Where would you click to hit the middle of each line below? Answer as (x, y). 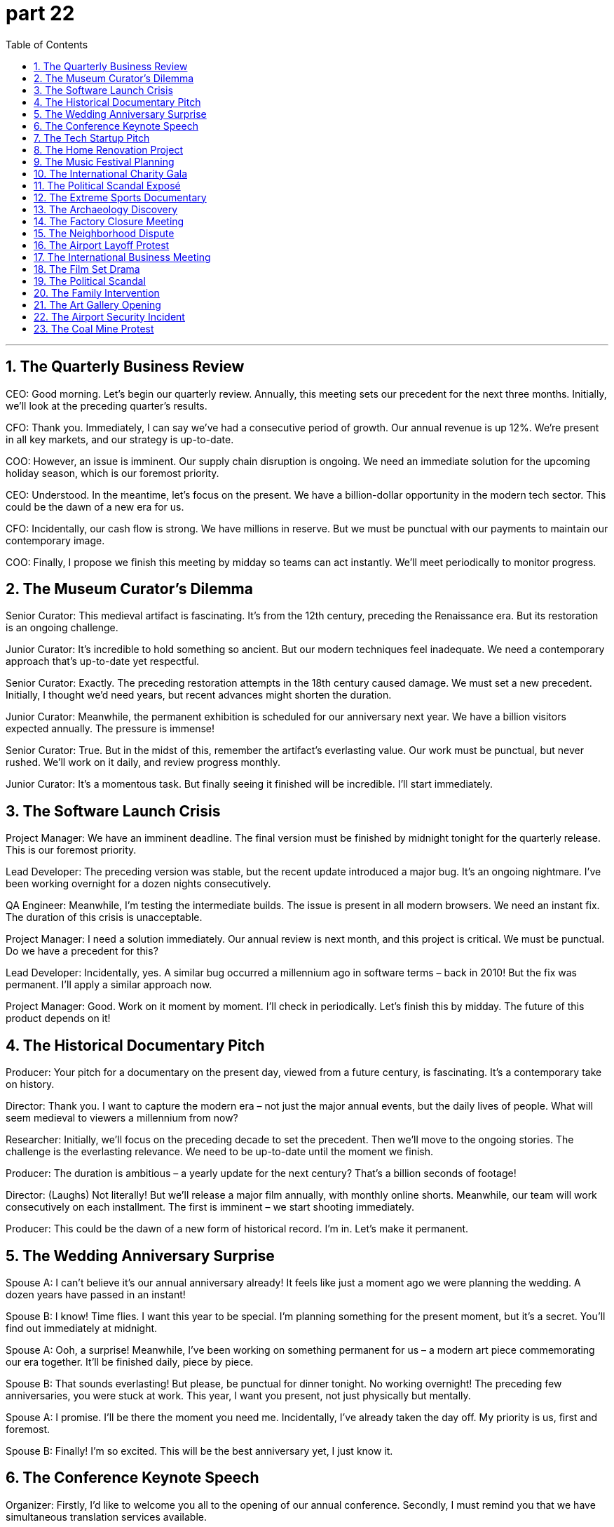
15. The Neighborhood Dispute (104, 233)
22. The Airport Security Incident (109, 316)
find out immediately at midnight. (82, 1328)
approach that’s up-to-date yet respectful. (103, 661)
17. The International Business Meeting (122, 257)
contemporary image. (55, 540)
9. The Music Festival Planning (104, 161)
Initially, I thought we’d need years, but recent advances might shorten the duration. (199, 695)
